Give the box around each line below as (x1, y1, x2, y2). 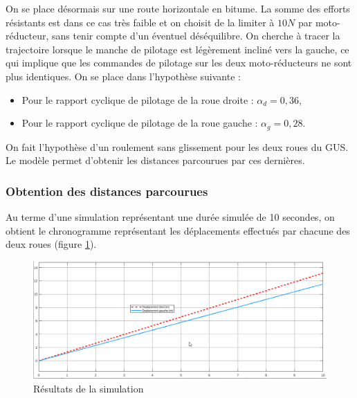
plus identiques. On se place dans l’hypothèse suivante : (6, 69, 241, 83)
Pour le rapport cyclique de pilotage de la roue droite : (21, 92, 254, 107)
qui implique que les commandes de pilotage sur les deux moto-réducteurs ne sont (6, 55, 352, 70)
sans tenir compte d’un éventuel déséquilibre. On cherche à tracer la (51, 28, 340, 43)
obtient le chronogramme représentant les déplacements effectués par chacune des (6, 223, 350, 237)
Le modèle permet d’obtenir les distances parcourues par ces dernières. (6, 153, 305, 168)
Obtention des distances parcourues (6, 182, 208, 199)
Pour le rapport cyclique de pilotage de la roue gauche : (21, 116, 258, 130)
